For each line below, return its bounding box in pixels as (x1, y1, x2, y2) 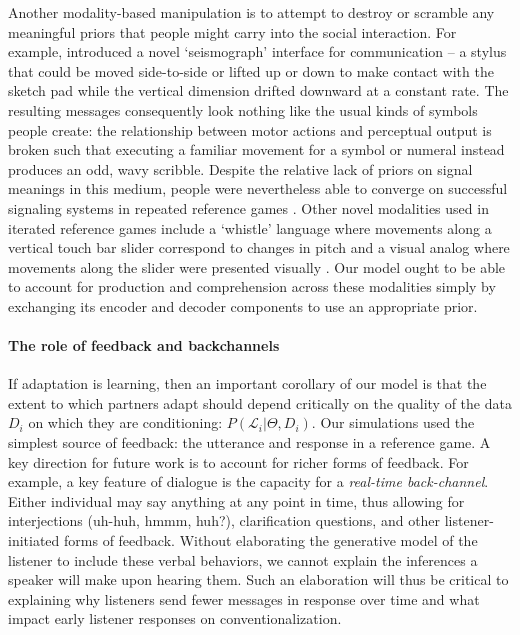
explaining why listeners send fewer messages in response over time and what (8, 588, 480, 609)
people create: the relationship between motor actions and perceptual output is (8, 119, 492, 140)
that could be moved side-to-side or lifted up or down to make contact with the (8, 60, 494, 81)
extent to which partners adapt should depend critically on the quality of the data (8, 392, 512, 413)
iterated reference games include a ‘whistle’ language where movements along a (8, 217, 492, 238)
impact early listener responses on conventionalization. (8, 608, 342, 629)
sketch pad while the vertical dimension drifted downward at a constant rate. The (8, 80, 509, 101)
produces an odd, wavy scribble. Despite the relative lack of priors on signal (8, 158, 473, 179)
